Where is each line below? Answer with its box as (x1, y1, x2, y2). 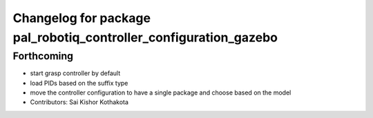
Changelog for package (12, 10, 151, 26)
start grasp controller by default (30, 69, 121, 77)
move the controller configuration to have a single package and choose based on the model (30, 88, 291, 97)
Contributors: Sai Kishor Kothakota (30, 98, 129, 106)
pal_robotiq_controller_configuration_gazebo (12, 30, 278, 45)
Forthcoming (12, 50, 74, 62)
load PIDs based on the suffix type (30, 79, 128, 87)
